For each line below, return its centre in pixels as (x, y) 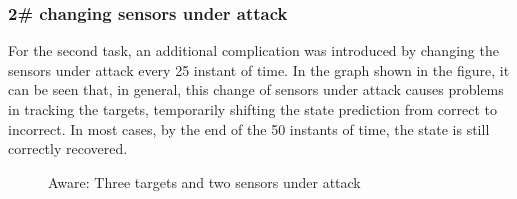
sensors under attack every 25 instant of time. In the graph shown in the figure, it (259, 69)
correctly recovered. (68, 148)
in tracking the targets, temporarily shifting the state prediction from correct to (253, 109)
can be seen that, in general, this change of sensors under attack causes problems (256, 89)
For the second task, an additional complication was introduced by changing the (253, 50)
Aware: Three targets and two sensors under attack (204, 181)
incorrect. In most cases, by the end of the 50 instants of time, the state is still (249, 128)
